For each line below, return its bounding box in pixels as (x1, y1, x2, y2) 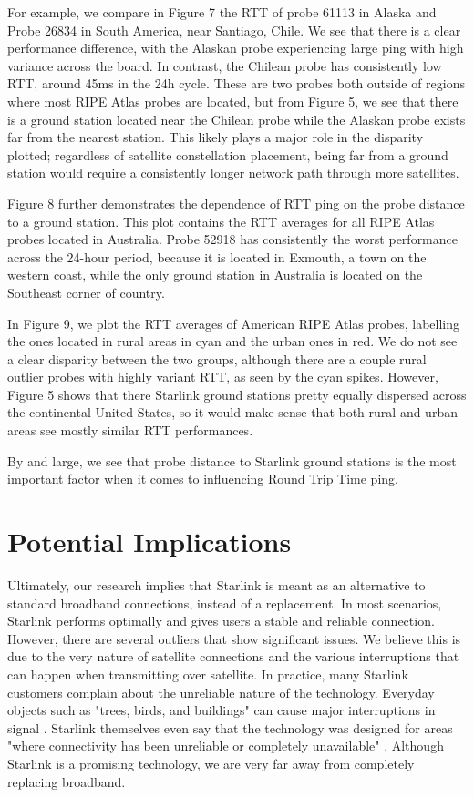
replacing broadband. (7, 771, 126, 791)
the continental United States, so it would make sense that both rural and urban (7, 403, 458, 422)
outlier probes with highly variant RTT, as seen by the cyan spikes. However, (7, 367, 438, 386)
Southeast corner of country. (7, 282, 165, 301)
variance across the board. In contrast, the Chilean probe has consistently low (7, 56, 442, 75)
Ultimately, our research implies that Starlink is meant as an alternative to (7, 575, 426, 594)
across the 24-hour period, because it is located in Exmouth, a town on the (7, 247, 427, 266)
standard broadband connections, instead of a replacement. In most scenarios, (7, 593, 442, 612)
